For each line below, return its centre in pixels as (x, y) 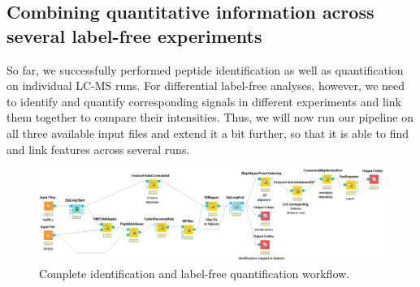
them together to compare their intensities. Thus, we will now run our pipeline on (210, 117)
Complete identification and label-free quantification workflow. (195, 274)
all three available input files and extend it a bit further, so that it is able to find (208, 133)
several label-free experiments (134, 35)
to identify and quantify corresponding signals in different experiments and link (204, 101)
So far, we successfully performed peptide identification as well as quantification (205, 69)
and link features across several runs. (98, 149)
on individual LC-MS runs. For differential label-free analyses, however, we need (206, 86)
